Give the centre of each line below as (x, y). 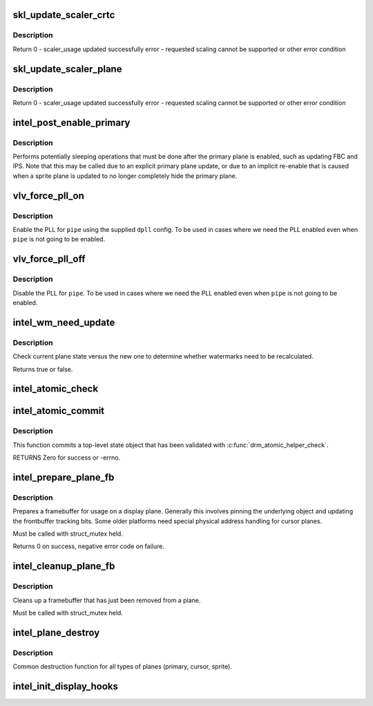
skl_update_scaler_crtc (64, 15)
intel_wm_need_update (64, 322)
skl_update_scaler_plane (67, 69)
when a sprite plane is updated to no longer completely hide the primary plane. (125, 176)
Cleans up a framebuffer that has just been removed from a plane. (107, 600)
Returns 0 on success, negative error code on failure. (89, 546)
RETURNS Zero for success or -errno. (67, 458)
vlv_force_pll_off (49, 259)
